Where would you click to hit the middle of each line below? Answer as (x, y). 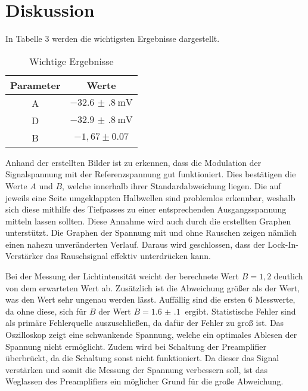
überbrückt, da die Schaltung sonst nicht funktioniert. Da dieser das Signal (142, 358)
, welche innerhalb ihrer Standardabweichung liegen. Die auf (172, 185)
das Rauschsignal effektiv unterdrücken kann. (128, 256)
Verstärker (24, 256)
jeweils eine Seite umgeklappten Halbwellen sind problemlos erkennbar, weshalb (150, 197)
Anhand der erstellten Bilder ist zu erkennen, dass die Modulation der (133, 162)
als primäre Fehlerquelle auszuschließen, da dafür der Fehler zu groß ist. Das (145, 323)
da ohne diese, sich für (46, 311)
